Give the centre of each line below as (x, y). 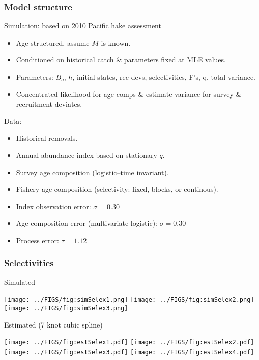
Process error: (37, 240)
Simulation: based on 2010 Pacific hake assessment (83, 26)
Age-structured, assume (53, 42)
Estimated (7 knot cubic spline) (53, 324)
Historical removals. (47, 138)
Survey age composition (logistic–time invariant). (92, 172)
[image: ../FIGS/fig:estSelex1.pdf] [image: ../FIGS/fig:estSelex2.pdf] (129, 342)
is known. (116, 42)
